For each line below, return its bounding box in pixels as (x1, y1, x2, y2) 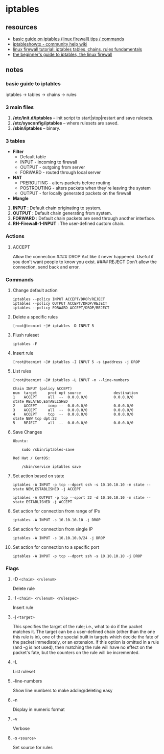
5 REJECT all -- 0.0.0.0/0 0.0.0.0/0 (12, 420, 134, 425)
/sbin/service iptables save (22, 464, 81, 469)
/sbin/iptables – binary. (12, 125, 61, 131)
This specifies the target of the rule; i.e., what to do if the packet (12, 624, 142, 630)
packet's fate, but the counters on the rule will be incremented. (12, 650, 140, 656)
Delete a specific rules (12, 314, 58, 319)
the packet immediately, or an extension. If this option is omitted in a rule (12, 639, 160, 645)
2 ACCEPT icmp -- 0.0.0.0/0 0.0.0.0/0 (12, 403, 134, 408)
